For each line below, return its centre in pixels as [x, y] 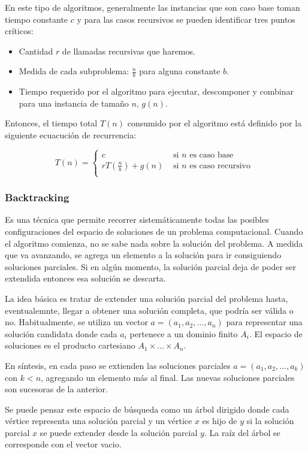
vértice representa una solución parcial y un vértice [99, 421]
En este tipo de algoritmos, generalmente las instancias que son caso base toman [153, 7]
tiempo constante [37, 19]
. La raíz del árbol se [242, 432]
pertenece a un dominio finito [184, 333]
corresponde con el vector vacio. [63, 444]
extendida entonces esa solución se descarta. [85, 278]
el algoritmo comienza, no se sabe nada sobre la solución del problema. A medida [154, 243]
